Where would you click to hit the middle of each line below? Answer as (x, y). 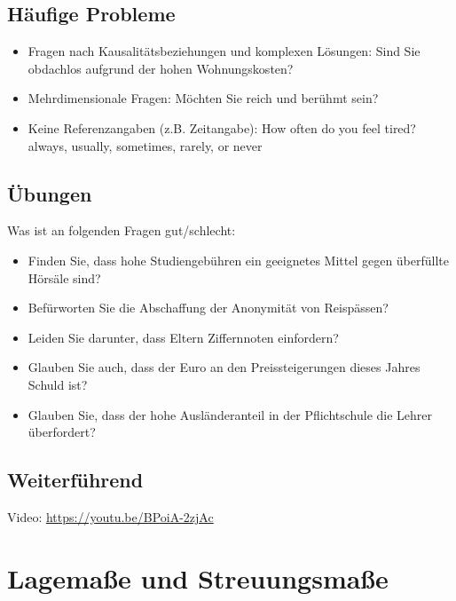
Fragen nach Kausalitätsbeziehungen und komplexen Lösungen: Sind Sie (224, 51)
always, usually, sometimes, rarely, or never (145, 145)
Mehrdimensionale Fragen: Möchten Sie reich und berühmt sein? (203, 98)
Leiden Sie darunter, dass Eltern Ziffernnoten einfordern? (183, 337)
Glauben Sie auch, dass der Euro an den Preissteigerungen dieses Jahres (224, 367)
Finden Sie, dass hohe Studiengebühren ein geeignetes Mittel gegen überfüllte (239, 260)
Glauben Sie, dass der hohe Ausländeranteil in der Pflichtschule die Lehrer (230, 414)
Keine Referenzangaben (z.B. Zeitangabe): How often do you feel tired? (222, 127)
